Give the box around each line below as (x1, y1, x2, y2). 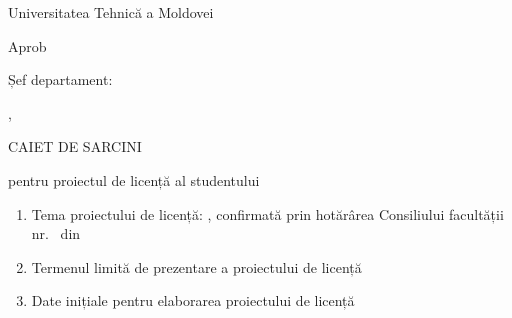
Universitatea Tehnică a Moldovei (8, 2, 214, 22)
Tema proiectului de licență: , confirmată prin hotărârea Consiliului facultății (31, 203, 504, 224)
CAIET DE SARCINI (8, 136, 142, 157)
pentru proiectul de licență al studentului (8, 169, 260, 190)
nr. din (31, 223, 81, 244)
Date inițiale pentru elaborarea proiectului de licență (31, 290, 355, 311)
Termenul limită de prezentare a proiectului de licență (31, 256, 362, 277)
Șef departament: (8, 69, 113, 90)
